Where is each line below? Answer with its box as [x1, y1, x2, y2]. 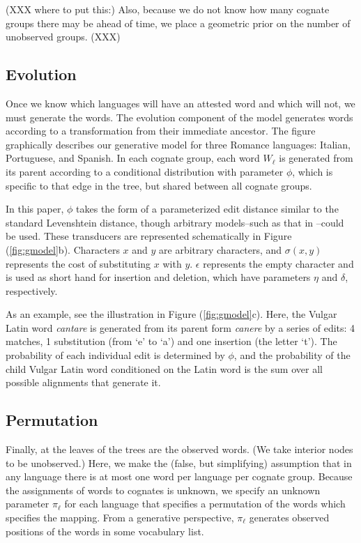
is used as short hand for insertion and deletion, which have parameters [6, 270, 311, 284]
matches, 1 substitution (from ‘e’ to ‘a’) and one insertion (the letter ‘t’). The [6, 334, 337, 349]
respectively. [6, 283, 58, 298]
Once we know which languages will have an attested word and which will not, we [6, 95, 355, 110]
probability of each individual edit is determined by [6, 348, 225, 362]
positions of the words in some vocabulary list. [6, 523, 204, 538]
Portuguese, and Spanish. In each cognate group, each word [6, 151, 260, 165]
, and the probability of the [233, 348, 351, 362]
